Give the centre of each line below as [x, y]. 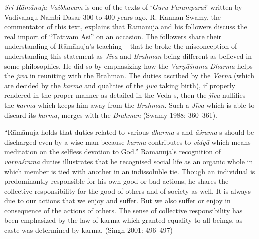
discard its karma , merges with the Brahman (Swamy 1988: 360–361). [111, 115]
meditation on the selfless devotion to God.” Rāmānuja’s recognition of [113, 151]
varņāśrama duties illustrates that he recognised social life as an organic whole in [129, 161]
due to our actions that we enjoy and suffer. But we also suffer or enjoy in [117, 201]
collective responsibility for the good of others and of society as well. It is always [127, 191]
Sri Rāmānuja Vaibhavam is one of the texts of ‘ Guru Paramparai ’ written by [123, 7]
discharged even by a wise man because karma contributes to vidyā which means [127, 141]
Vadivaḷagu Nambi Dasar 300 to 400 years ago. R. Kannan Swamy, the [113, 16]
